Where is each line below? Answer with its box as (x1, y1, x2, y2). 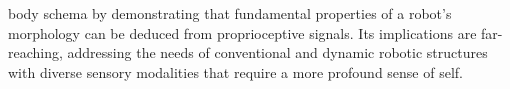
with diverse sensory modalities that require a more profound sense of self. (8, 61, 463, 82)
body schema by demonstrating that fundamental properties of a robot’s (8, 3, 452, 23)
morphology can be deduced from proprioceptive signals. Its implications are (8, 22, 477, 43)
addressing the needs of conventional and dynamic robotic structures (67, 42, 488, 63)
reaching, (8, 42, 63, 63)
